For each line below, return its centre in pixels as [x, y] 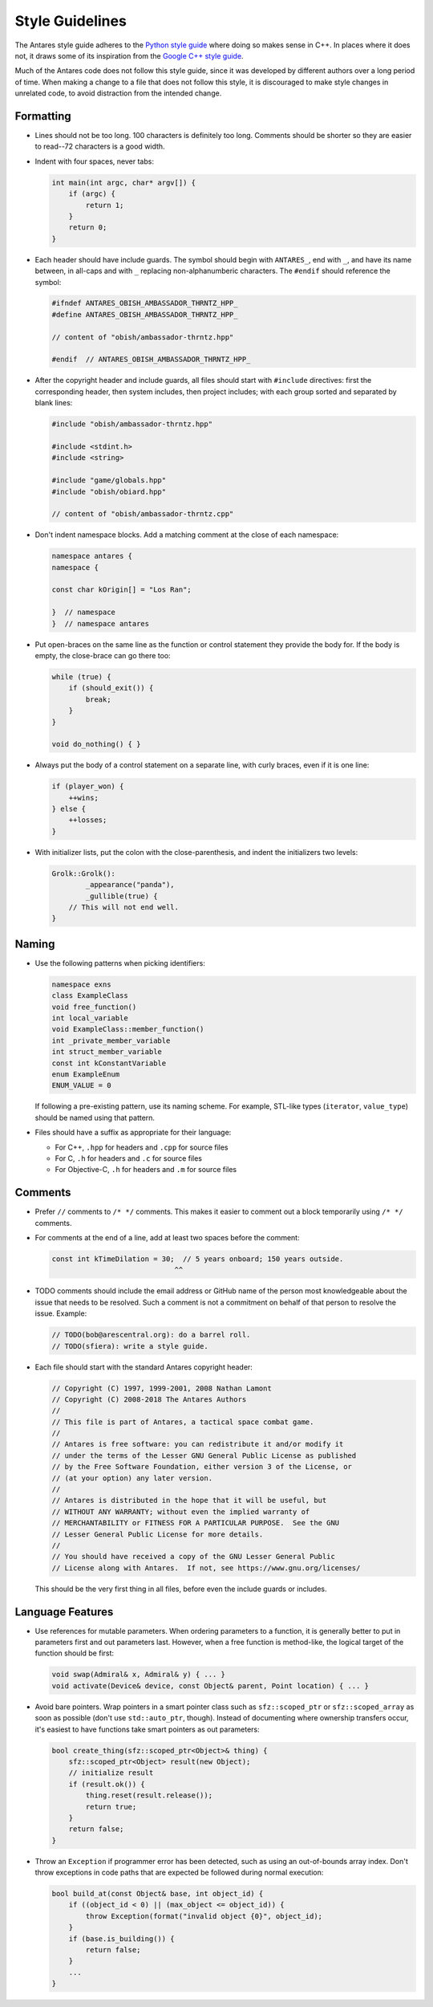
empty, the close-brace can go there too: [103, 655]
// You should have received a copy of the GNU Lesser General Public [194, 1557]
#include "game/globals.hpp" [109, 480]
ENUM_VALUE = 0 [81, 1085]
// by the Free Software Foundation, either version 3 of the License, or [202, 1467]
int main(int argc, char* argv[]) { [124, 182]
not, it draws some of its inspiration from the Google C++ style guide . [129, 55]
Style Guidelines [71, 21]
